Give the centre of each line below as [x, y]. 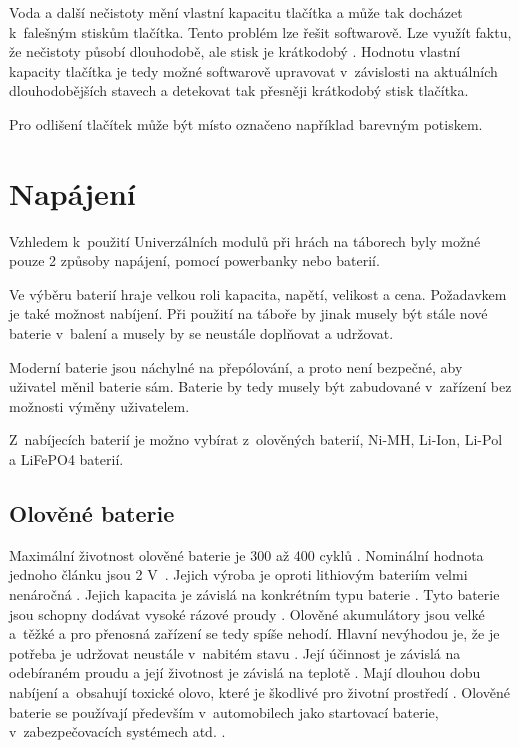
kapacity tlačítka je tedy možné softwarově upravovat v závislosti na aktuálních [253, 70]
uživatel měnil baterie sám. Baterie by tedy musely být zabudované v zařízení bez [260, 386]
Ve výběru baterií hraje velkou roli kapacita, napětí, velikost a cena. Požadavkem [258, 293]
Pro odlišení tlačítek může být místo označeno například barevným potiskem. [246, 123]
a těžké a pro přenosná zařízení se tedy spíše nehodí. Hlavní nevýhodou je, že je [254, 633]
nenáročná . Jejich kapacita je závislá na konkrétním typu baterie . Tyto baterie [254, 594]
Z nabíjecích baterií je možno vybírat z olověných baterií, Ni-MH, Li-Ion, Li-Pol [256, 439]
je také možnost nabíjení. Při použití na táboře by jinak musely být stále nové [248, 313]
